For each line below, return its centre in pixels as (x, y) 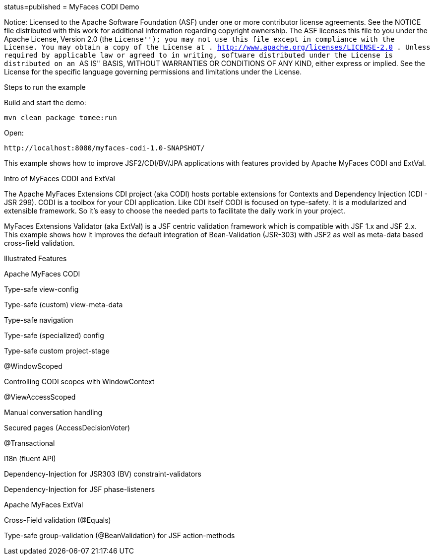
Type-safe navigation (39, 320)
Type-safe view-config (41, 289)
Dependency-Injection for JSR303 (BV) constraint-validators (103, 474)
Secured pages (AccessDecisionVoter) (67, 428)
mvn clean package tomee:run (61, 118)
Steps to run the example (45, 87)
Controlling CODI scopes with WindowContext (79, 382)
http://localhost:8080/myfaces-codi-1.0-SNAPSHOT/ (104, 148)
